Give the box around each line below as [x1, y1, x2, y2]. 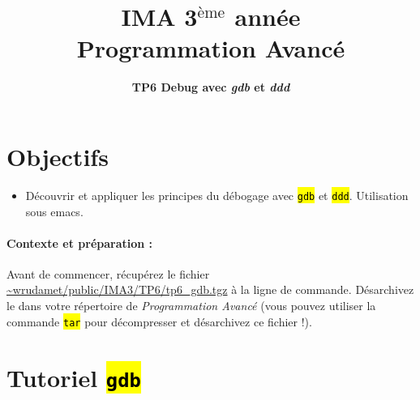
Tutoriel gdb [6, 360, 141, 394]
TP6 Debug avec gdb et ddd [131, 79, 290, 96]
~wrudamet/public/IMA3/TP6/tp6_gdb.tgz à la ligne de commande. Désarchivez [6, 281, 414, 298]
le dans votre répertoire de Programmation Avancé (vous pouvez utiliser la [6, 297, 376, 314]
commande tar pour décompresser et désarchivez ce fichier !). [6, 313, 312, 330]
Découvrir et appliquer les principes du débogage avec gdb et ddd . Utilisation [25, 186, 409, 203]
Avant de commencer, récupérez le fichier [6, 265, 210, 282]
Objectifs [6, 139, 109, 172]
